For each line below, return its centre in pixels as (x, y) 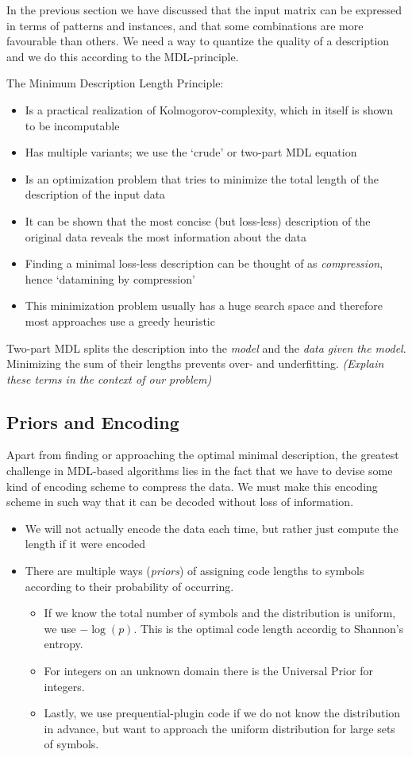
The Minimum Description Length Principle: (115, 83)
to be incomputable (72, 125)
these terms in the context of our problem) (109, 378)
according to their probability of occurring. (129, 586)
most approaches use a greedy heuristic (120, 321)
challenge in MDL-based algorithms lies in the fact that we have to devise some (200, 471)
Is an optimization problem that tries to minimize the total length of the (202, 178)
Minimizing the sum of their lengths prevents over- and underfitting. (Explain (195, 363)
